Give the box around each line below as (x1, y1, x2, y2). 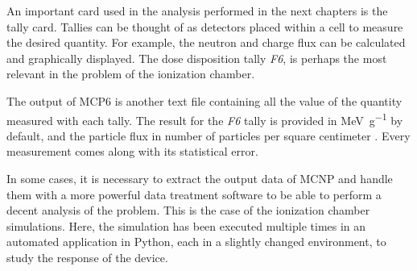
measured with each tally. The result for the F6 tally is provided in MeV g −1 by (6, 109, 403, 128)
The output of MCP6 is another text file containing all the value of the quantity (6, 92, 403, 109)
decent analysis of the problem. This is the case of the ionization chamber (6, 202, 370, 219)
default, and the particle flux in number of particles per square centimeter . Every (6, 127, 411, 144)
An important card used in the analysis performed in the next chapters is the (6, 2, 388, 19)
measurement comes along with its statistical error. (6, 143, 258, 160)
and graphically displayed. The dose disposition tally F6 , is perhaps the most (6, 49, 387, 66)
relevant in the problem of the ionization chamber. (6, 65, 255, 82)
